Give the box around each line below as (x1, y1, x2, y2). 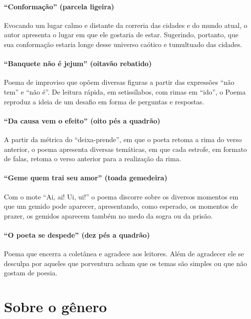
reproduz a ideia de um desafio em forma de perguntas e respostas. (4, 96, 205, 106)
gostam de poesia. (4, 268, 58, 278)
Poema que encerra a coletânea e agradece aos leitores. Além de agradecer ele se (4, 248, 244, 259)
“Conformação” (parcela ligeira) (4, 1, 114, 11)
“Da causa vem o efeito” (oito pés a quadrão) (4, 115, 160, 125)
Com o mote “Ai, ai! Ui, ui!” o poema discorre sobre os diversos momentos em (4, 191, 239, 201)
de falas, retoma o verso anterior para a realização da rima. (4, 153, 182, 164)
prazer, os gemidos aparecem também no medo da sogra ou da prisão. (4, 210, 213, 221)
